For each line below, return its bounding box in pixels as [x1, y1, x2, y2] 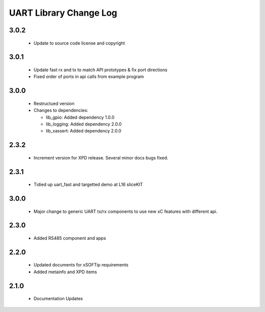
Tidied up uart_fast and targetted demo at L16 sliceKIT [33, 182, 143, 187]
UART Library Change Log [9, 7, 117, 18]
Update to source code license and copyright [33, 40, 125, 46]
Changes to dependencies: [33, 107, 88, 113]
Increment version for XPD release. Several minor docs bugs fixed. [33, 155, 169, 160]
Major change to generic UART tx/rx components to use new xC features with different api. [33, 208, 218, 214]
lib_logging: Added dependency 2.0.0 [46, 121, 122, 127]
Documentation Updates [33, 296, 83, 302]
